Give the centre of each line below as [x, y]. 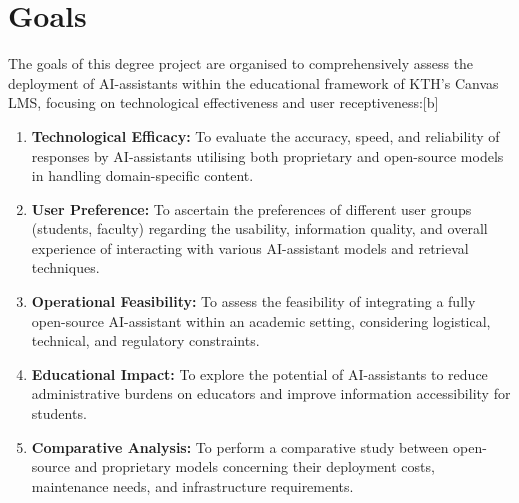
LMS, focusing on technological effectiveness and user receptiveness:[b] [223, 102]
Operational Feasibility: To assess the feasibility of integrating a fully [253, 301]
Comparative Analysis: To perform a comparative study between [240, 446]
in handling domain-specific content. [142, 175]
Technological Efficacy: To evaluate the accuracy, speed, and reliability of [265, 135]
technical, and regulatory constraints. [145, 340]
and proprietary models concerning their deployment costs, [254, 466]
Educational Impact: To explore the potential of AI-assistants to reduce [259, 373]
